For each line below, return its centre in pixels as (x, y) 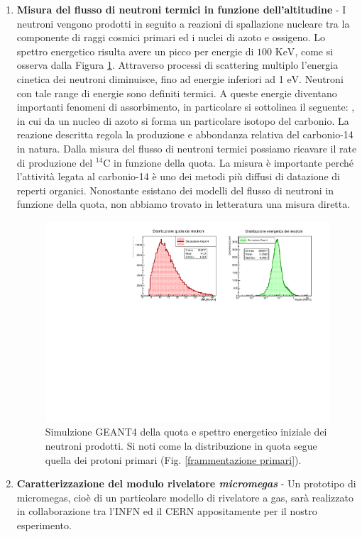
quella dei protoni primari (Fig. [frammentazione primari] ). (173, 459)
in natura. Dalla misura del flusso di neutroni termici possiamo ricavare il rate (187, 148)
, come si (314, 51)
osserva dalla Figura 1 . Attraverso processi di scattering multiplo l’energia (177, 65)
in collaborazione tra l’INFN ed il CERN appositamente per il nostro (167, 511)
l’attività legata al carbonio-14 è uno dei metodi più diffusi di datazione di (178, 176)
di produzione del (55, 162)
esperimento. (44, 525)
